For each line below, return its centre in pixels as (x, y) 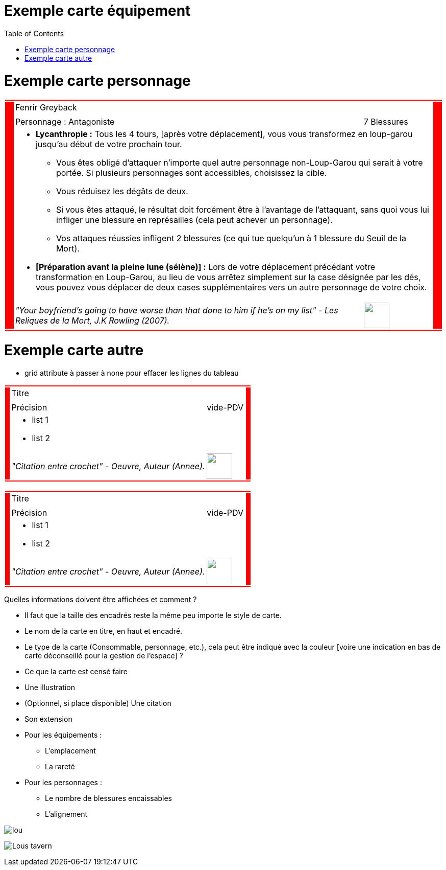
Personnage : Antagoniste (65, 122)
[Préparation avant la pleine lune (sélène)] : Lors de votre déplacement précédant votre (205, 267)
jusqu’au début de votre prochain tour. (109, 144)
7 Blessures (386, 122)
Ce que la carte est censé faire (76, 671)
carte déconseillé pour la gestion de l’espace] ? (104, 655)
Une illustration (50, 687)
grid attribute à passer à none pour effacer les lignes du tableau (132, 373)
